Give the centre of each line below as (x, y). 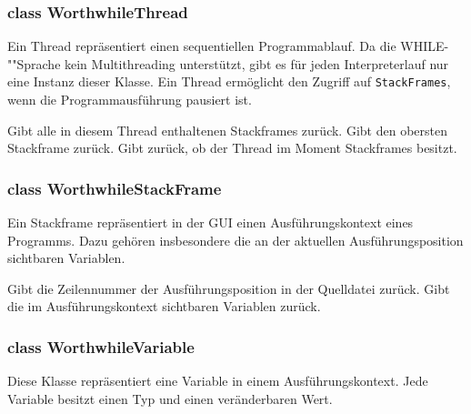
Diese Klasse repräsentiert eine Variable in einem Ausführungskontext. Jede (218, 381)
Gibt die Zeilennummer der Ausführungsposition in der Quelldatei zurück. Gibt (229, 288)
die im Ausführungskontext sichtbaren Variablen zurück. (164, 306)
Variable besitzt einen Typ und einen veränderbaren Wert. (170, 398)
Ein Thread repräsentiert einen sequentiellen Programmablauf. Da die (202, 46)
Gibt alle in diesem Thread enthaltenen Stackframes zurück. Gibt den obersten (227, 130)
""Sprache (34, 63)
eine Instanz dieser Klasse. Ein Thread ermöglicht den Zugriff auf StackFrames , (229, 81)
